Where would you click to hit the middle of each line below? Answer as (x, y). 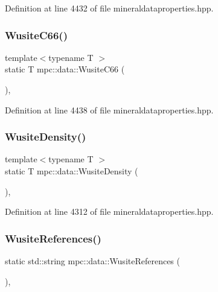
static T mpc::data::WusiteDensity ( (72, 171)
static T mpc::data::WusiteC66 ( (65, 69)
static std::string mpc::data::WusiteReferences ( (92, 261)
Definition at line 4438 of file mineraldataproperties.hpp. (109, 109)
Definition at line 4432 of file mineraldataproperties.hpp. (109, 8)
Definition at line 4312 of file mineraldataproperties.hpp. (109, 211)
